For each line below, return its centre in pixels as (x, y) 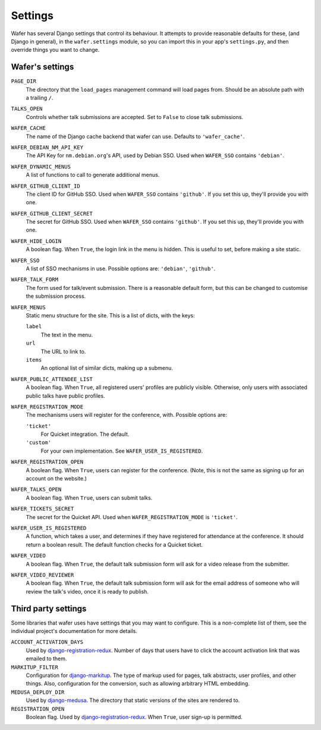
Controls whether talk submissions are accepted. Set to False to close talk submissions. (135, 117)
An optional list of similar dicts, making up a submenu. (107, 368)
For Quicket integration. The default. (85, 434)
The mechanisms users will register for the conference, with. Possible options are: (126, 415)
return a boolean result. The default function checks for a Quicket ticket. (114, 544)
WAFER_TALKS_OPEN (36, 489)
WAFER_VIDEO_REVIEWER (43, 575)
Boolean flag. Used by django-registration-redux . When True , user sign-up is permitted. (134, 717)
